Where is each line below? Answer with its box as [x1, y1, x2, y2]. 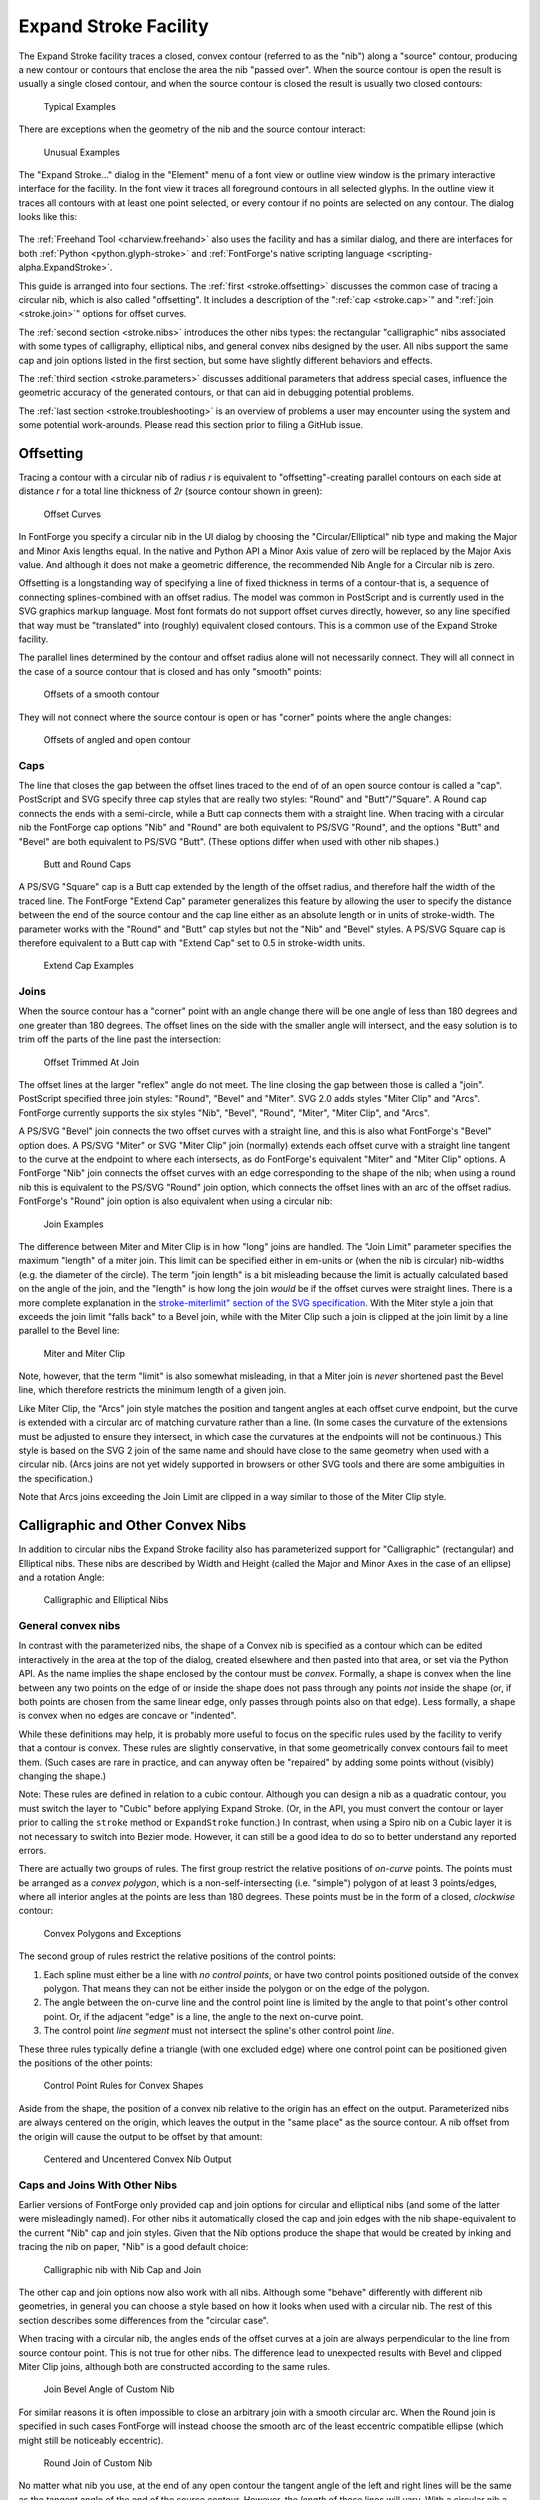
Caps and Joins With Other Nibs [18, 2178, 178, 2192]
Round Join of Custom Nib [43, 2456, 153, 2469]
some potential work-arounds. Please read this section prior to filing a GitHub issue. [18, 419, 364, 431]
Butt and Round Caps [43, 858, 132, 870]
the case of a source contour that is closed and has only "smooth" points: [18, 665, 322, 677]
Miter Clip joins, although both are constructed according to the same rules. [18, 2360, 330, 2372]
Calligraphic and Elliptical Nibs [43, 1594, 169, 1606]
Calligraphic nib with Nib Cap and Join [43, 2263, 202, 2275]
